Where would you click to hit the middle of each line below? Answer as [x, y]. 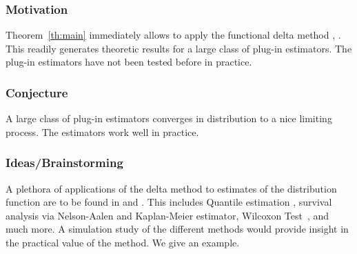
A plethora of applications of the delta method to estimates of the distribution [171, 188]
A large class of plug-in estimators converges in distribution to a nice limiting [169, 118]
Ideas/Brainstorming [64, 163]
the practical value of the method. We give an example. [123, 242]
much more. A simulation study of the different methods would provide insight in [177, 229]
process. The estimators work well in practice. [102, 131]
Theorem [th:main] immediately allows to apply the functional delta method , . [173, 35]
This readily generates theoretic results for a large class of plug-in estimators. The [179, 48]
